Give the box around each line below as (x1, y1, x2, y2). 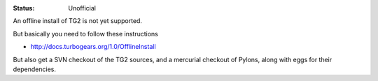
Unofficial (68, 4, 96, 12)
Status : (13, 4, 35, 12)
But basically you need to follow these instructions (13, 29, 159, 38)
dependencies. (13, 65, 56, 73)
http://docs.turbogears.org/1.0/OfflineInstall (30, 43, 157, 51)
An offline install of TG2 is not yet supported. (13, 17, 143, 25)
